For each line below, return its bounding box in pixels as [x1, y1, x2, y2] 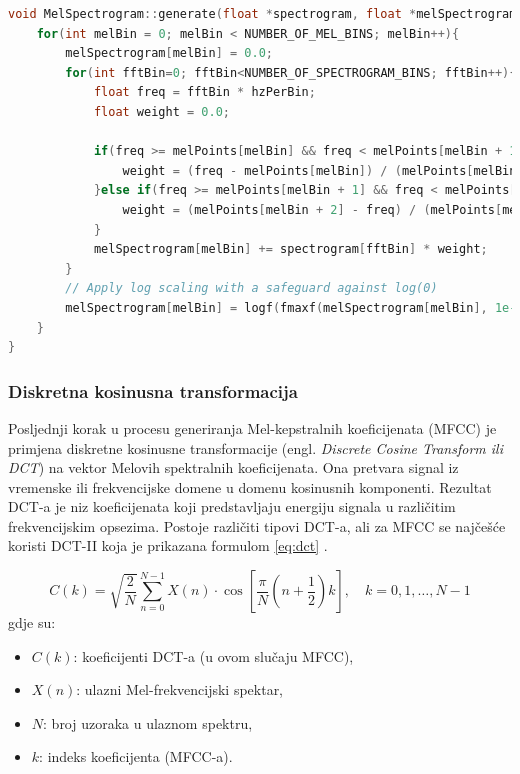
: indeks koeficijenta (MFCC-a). [39, 746, 233, 767]
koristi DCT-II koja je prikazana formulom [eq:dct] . [8, 535, 328, 556]
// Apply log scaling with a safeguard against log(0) [65, 281, 438, 296]
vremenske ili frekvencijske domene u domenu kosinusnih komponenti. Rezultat [8, 476, 492, 497]
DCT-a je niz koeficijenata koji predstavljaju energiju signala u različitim [8, 496, 456, 517]
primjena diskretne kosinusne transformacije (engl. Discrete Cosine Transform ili [8, 437, 503, 458]
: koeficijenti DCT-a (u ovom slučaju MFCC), [73, 645, 354, 666]
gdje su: [8, 612, 56, 633]
